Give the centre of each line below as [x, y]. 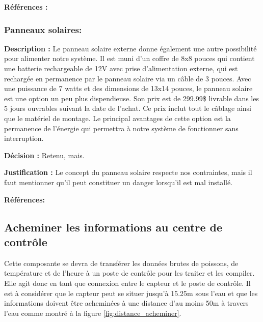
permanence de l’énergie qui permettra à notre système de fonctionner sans [121, 128]
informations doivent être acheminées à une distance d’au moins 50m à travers [126, 303]
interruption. [24, 138]
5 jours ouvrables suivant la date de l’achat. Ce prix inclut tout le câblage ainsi [128, 108]
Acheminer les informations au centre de [113, 227]
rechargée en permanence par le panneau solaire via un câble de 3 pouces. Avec [128, 78]
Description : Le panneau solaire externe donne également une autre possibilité [130, 48]
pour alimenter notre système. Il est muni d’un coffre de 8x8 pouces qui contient [129, 58]
